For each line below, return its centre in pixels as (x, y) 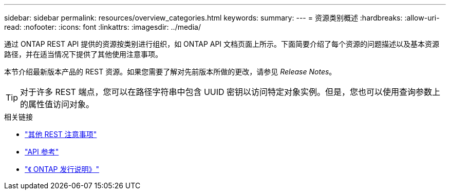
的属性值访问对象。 (57, 104)
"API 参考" (42, 152)
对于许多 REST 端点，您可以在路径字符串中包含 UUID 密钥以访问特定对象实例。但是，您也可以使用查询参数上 (230, 92)
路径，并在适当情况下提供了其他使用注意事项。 (83, 54)
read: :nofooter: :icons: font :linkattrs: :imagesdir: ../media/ (102, 27)
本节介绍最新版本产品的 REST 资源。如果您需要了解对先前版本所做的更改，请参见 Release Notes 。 (170, 72)
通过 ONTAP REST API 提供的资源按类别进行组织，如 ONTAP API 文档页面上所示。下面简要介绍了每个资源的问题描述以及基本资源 (222, 44)
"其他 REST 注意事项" (61, 134)
